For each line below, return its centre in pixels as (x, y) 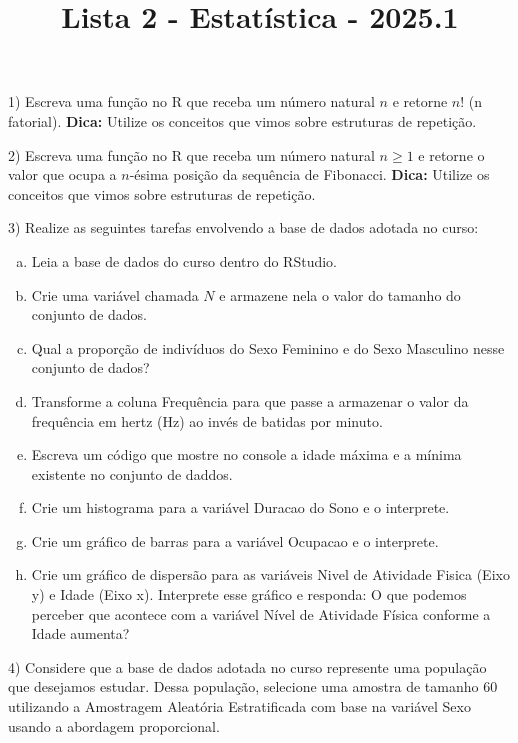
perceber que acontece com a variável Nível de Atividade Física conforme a (261, 613)
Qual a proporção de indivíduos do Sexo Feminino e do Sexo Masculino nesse (268, 347)
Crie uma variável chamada (115, 294)
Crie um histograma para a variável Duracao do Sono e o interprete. (240, 507)
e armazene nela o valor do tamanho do (340, 294)
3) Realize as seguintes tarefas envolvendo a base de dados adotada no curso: (243, 227)
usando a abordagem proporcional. (114, 725)
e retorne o (451, 154)
